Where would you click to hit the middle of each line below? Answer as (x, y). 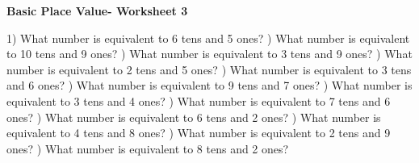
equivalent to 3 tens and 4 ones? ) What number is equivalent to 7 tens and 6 (199, 100)
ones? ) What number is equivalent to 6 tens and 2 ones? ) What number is (194, 117)
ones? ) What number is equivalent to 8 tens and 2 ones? (148, 148)
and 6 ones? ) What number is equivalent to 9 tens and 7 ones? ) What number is (209, 85)
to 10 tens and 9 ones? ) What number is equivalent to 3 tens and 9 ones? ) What (209, 54)
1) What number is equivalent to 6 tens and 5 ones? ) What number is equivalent (208, 38)
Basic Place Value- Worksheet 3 (97, 10)
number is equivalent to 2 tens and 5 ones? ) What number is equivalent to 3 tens (209, 69)
